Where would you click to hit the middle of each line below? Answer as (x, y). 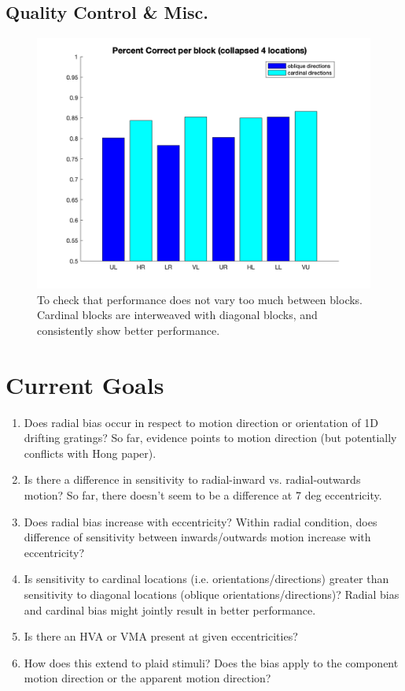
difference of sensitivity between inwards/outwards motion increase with (197, 537)
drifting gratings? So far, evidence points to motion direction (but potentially (210, 438)
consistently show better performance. (129, 330)
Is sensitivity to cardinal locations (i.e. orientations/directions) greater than (206, 579)
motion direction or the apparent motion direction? (147, 678)
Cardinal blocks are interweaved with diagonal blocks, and (177, 315)
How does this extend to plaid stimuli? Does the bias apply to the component (211, 662)
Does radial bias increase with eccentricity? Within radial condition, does (201, 521)
